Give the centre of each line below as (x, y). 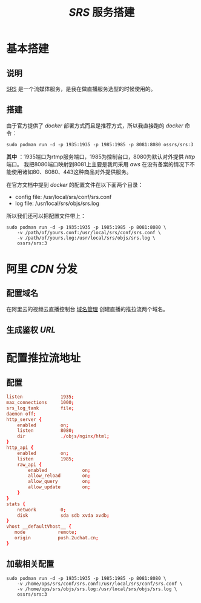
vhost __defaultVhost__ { (39, 527)
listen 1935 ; (40, 397)
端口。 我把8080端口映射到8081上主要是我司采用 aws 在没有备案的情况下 (98, 164)
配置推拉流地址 (44, 358)
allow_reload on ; (59, 476)
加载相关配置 (30, 564)
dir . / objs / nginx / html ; (64, 436)
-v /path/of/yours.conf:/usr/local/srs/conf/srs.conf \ (89, 232)
